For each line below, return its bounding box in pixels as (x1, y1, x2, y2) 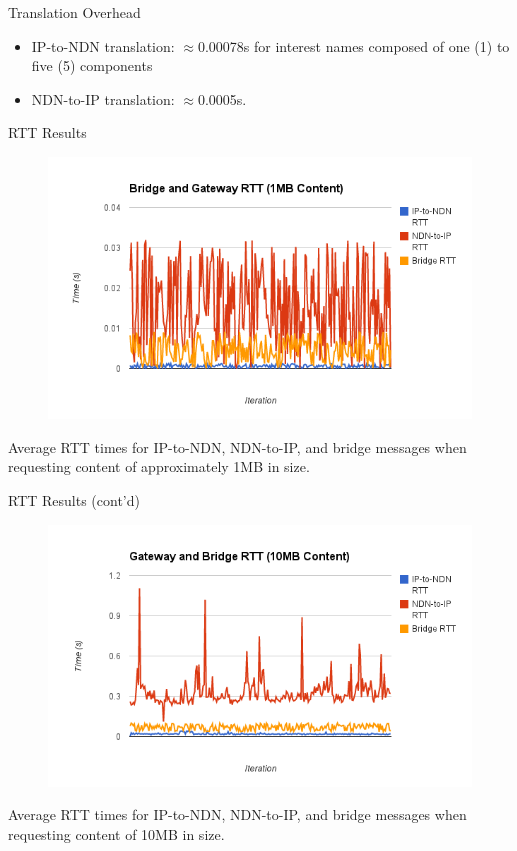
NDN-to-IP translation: (31, 88, 175, 109)
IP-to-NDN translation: (31, 35, 175, 56)
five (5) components (31, 55, 153, 76)
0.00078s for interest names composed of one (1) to (197, 35, 510, 56)
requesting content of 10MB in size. (8, 823, 225, 844)
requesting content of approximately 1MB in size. (8, 456, 310, 477)
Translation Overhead (8, 2, 141, 22)
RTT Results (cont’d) (8, 489, 140, 510)
